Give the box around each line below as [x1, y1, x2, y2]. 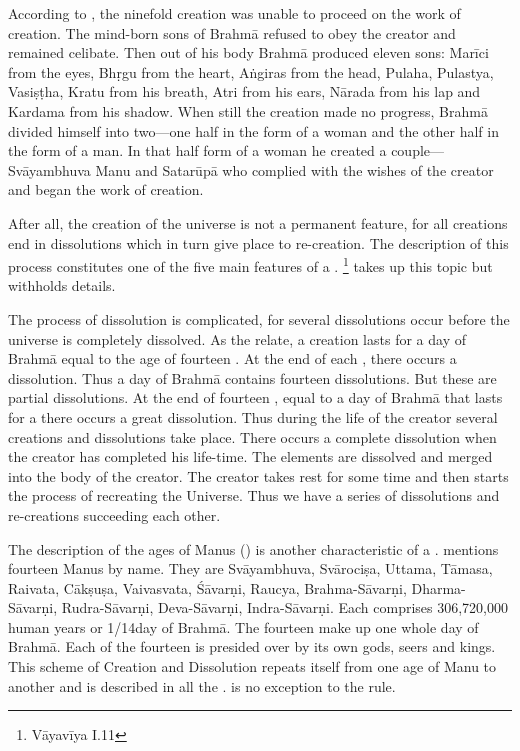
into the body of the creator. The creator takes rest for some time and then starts [8, 465, 509, 486]
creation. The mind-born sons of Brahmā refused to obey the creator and [8, 22, 456, 43]
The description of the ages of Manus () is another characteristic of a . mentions [8, 538, 499, 559]
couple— [391, 140, 445, 161]
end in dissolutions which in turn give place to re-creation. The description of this [8, 232, 509, 253]
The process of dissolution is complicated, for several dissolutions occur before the [8, 308, 510, 329]
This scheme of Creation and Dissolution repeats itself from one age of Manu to [8, 656, 497, 677]
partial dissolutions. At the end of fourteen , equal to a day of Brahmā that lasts [8, 387, 503, 408]
